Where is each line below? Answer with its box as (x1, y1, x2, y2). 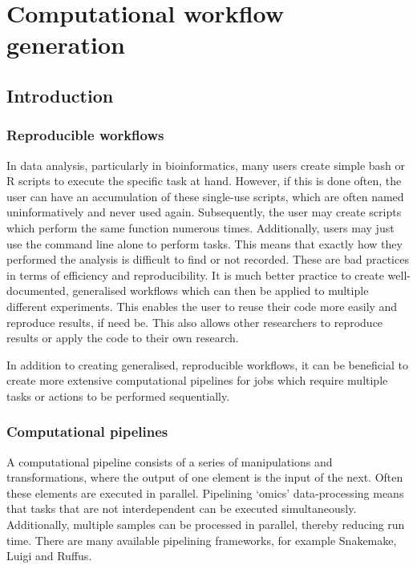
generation (6, 28, 125, 61)
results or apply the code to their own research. (6, 329, 239, 346)
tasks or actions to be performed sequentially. (6, 387, 230, 404)
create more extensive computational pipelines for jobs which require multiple (6, 372, 388, 389)
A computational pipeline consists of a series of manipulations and (6, 453, 333, 470)
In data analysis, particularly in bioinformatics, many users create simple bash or (6, 156, 406, 173)
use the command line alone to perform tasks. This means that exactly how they (6, 235, 403, 252)
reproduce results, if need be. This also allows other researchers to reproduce (6, 313, 383, 330)
